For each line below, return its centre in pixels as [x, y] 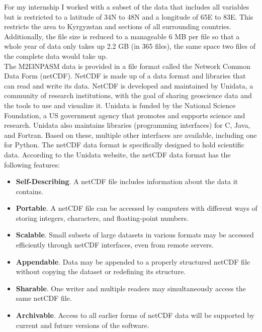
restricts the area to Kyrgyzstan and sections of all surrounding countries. [118, 26]
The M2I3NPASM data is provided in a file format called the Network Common [127, 66]
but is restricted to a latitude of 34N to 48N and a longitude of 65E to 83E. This [129, 16]
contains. [29, 191]
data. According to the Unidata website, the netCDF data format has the [117, 154]
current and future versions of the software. [82, 325]
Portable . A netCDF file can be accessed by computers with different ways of [137, 208]
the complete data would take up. [56, 56]
